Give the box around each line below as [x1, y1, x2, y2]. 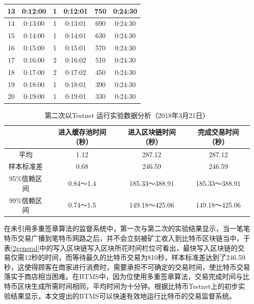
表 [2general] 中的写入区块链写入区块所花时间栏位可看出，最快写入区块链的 [4, 242, 238, 253]
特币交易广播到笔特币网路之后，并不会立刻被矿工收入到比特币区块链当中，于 [4, 233, 250, 243]
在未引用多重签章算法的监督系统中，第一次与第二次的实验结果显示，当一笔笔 [4, 223, 250, 234]
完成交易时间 [197, 127, 239, 137]
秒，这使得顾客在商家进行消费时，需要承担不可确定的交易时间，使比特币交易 [4, 261, 250, 272]
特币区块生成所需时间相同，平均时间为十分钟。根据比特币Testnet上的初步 [4, 281, 238, 291]
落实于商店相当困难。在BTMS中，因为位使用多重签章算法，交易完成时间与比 [4, 271, 250, 281]
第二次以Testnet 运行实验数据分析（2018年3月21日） [44, 110, 210, 120]
